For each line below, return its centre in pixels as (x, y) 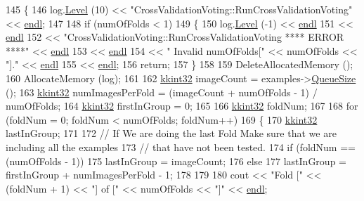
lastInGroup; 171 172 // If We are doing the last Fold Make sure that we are (171, 133)
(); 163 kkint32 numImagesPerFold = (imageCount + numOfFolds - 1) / (162, 92)
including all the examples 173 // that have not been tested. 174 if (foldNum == (181, 147)
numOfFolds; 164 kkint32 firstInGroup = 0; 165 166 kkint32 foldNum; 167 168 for (182, 106)
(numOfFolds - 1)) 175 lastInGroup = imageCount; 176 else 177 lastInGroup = (176, 161)
